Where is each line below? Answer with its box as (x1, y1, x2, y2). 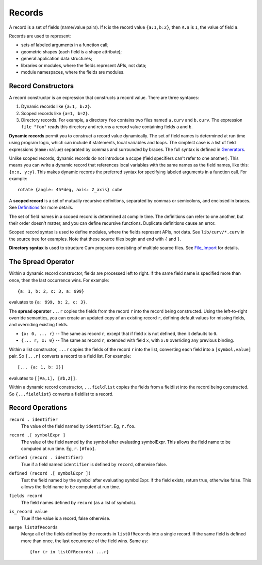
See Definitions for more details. (9, 204, 74, 211)
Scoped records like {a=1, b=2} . (21, 110, 89, 116)
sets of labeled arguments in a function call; (21, 42, 109, 48)
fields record (9, 493, 43, 499)
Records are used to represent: (9, 33, 71, 39)
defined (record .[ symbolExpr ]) (9, 471, 91, 476)
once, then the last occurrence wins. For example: (9, 277, 109, 283)
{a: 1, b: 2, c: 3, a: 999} (17, 288, 84, 294)
